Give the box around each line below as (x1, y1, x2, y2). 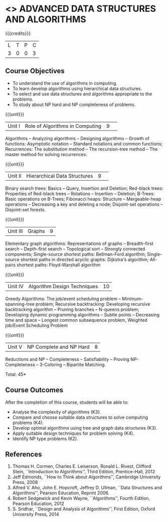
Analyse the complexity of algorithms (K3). (12, 409, 101, 415)
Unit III (8, 227, 23, 234)
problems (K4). (12, 420, 44, 426)
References (5, 450, 42, 458)
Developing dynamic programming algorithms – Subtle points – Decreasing (5, 312, 159, 318)
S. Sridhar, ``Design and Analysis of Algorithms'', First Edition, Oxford (12, 506, 155, 512)
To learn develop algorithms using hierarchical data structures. (12, 85, 142, 91)
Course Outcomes (5, 386, 64, 395)
